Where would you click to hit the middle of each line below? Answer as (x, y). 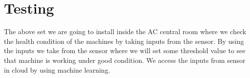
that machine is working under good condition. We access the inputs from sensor (125, 60)
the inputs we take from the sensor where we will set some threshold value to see (125, 50)
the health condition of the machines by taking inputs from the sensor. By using (124, 41)
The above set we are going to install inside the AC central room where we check (125, 31)
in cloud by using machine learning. (57, 69)
